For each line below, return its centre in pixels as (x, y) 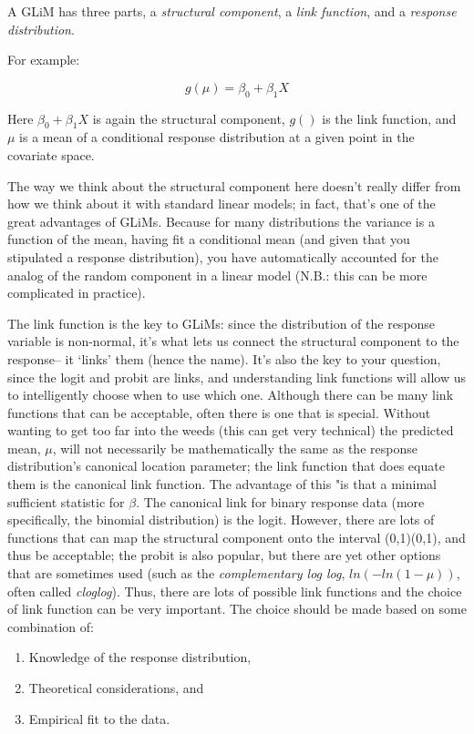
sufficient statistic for (66, 501)
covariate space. (51, 154)
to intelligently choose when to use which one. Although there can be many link (231, 395)
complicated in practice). (77, 293)
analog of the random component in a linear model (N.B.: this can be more (217, 275)
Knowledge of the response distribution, (140, 657)
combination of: (51, 626)
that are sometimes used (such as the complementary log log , (176, 573)
